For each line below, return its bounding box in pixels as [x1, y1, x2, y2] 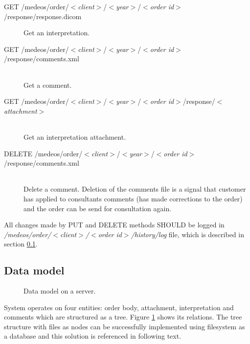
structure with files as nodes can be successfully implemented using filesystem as [4, 321, 245, 331]
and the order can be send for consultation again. [23, 203, 172, 213]
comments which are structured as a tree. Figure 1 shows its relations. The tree [4, 312, 242, 322]
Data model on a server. [23, 286, 96, 296]
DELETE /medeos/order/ [4, 148, 83, 158]
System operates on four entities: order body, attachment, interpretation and [4, 302, 234, 312]
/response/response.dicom [4, 11, 82, 21]
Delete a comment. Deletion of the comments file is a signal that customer [23, 184, 246, 194]
